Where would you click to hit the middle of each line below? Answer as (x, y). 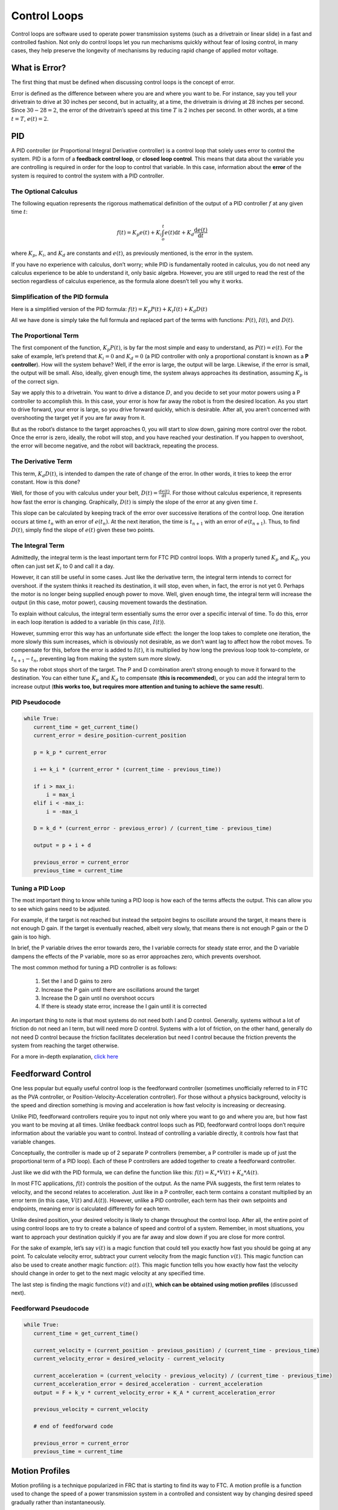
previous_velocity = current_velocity (91, 1409)
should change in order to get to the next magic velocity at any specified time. (108, 1273)
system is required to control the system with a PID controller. (88, 176)
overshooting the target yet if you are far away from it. (78, 418)
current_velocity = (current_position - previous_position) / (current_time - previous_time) (177, 1350)
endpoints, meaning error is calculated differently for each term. (91, 1209)
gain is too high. (31, 937)
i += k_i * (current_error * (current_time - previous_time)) (127, 769)
